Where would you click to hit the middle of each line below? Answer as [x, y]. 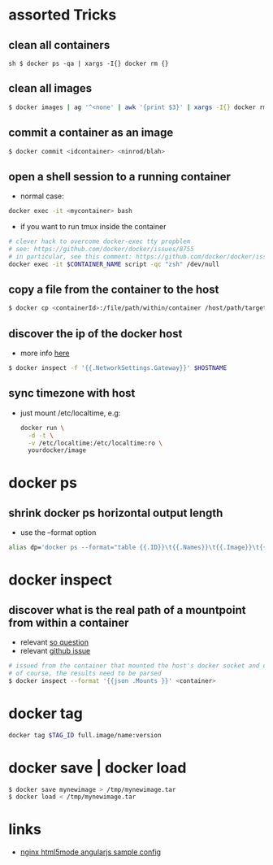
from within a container [69, 622]
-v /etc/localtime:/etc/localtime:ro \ [95, 443]
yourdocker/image [57, 450]
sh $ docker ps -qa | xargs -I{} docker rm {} [89, 63]
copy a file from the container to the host [114, 289]
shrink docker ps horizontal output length [116, 513]
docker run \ [42, 428]
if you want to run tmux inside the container [93, 227]
